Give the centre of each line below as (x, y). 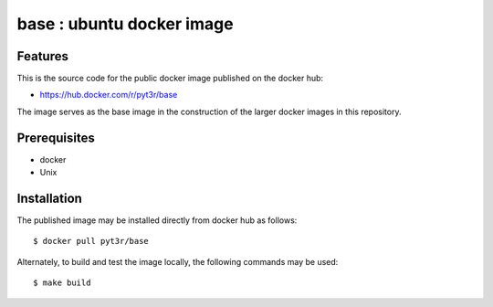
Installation (49, 198)
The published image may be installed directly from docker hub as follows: (157, 220)
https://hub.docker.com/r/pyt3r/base (109, 95)
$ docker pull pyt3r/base (91, 241)
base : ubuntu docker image (125, 24)
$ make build (62, 283)
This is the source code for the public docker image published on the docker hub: (170, 79)
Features (42, 56)
